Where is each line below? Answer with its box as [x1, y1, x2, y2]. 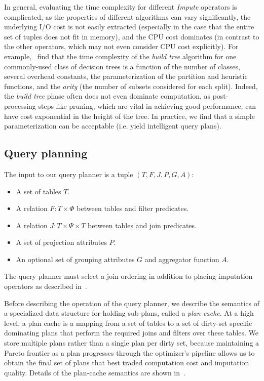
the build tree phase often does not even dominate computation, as [4, 91, 211, 101]
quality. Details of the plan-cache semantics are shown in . [4, 367, 185, 377]
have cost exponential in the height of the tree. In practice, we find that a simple [4, 110, 255, 121]
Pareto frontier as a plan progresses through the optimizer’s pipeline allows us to [4, 347, 255, 358]
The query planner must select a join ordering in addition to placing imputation [4, 271, 253, 281]
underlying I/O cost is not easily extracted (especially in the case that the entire [4, 21, 254, 32]
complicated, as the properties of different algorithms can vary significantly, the [4, 11, 251, 22]
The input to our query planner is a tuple [4, 168, 133, 179]
